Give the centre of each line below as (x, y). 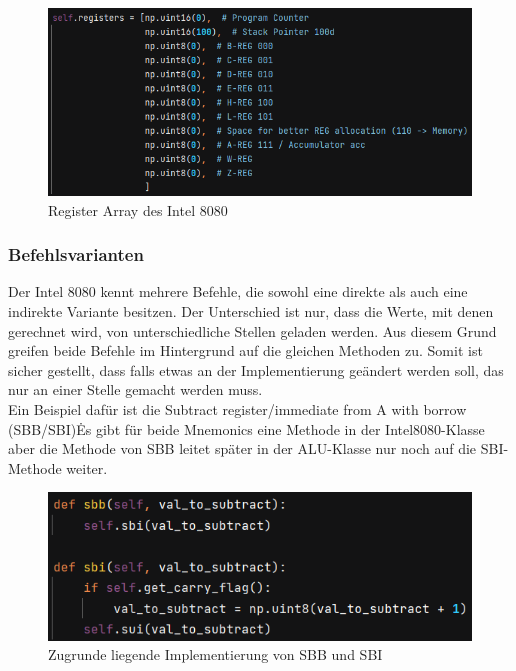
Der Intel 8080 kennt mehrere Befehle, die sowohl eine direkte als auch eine (238, 291)
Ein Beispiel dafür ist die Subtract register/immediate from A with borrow (237, 408)
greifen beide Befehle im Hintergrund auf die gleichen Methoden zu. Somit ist (245, 350)
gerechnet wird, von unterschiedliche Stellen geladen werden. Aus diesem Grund (252, 330)
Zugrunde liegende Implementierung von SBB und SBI (215, 654)
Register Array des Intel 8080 (138, 209)
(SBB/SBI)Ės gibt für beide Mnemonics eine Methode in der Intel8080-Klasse (246, 428)
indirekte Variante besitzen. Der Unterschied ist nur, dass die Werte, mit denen (251, 310)
